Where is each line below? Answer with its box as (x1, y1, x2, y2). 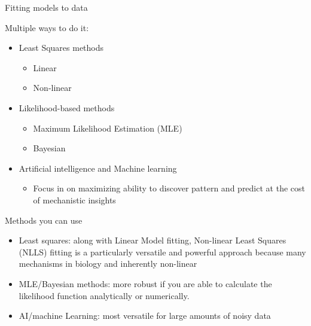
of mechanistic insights (33, 193, 116, 206)
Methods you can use (5, 214, 83, 226)
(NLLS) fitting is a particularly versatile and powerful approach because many (19, 245, 306, 258)
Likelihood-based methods (19, 101, 115, 114)
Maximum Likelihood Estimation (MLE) (33, 121, 182, 134)
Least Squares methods (19, 41, 104, 54)
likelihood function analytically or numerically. (19, 289, 190, 301)
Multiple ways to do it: (5, 21, 89, 33)
